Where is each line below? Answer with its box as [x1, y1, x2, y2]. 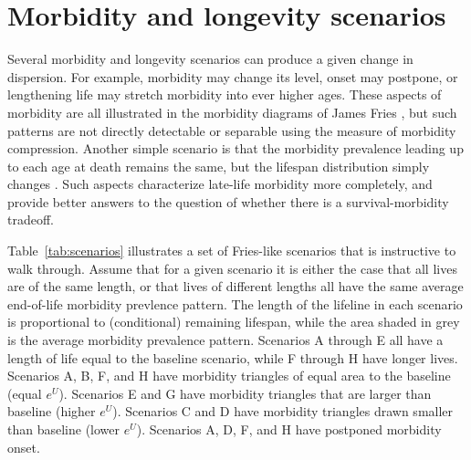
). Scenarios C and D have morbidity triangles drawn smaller [112, 402, 454, 421]
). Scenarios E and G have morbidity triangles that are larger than [58, 383, 432, 402]
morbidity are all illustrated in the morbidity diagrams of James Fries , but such [7, 102, 457, 121]
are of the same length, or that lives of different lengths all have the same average [7, 277, 464, 296]
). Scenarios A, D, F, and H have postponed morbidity [136, 420, 442, 438]
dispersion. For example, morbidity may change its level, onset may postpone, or [7, 67, 458, 86]
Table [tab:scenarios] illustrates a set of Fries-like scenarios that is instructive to [7, 241, 456, 260]
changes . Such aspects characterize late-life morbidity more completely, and [7, 174, 433, 193]
